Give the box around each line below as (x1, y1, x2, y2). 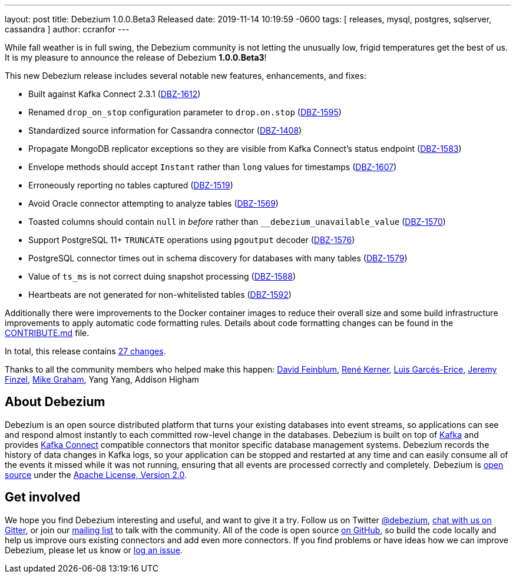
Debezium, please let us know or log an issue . (5, 544, 183, 555)
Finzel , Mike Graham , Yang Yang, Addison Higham (5, 374, 199, 384)
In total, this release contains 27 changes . (5, 346, 166, 356)
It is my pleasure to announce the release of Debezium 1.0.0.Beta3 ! (5, 52, 267, 62)
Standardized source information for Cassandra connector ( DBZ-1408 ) (28, 125, 302, 135)
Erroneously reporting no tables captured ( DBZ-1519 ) (28, 180, 233, 190)
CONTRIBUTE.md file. (5, 328, 90, 338)
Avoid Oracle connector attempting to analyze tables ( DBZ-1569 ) (28, 198, 279, 208)
